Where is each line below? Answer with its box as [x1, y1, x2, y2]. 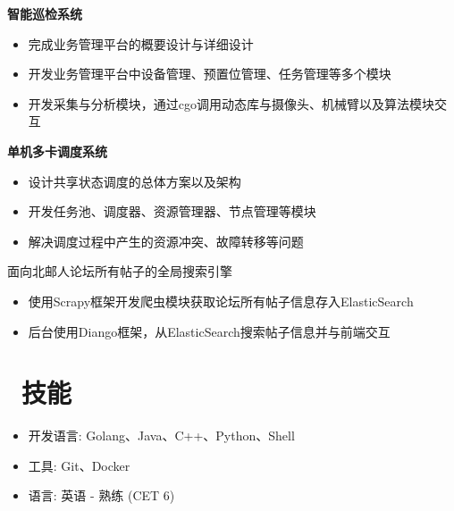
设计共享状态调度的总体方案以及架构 [28, 172, 241, 190]
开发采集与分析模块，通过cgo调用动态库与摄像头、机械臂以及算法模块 [28, 94, 435, 113]
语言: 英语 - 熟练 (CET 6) [28, 486, 175, 505]
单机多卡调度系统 [7, 141, 107, 160]
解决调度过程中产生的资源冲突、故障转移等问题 [28, 231, 304, 250]
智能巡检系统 [7, 4, 82, 22]
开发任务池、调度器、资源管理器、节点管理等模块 [28, 202, 316, 221]
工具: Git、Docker [28, 456, 130, 474]
